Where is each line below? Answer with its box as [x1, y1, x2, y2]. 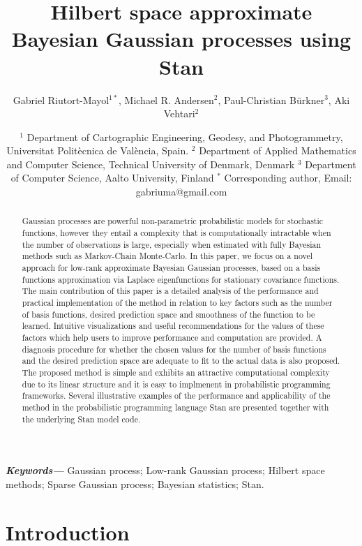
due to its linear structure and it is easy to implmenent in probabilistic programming [22, 378, 331, 390]
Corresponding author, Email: [224, 170, 352, 185]
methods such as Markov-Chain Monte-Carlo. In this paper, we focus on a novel [22, 250, 313, 262]
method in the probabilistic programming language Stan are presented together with [22, 401, 329, 413]
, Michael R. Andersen [119, 92, 214, 107]
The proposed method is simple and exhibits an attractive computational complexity [22, 366, 330, 378]
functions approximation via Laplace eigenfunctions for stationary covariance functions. [22, 273, 340, 285]
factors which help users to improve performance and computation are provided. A [22, 332, 322, 344]
